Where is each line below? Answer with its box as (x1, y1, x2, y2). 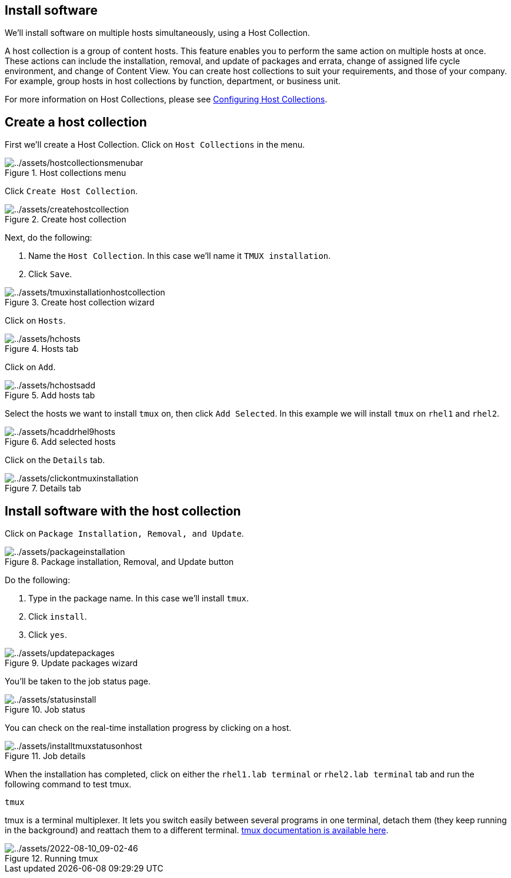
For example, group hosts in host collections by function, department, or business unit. (5, 76, 341, 87)
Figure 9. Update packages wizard (5, 658, 138, 669)
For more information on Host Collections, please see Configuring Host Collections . (5, 94, 328, 105)
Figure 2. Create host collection (5, 214, 126, 225)
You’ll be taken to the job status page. (5, 676, 151, 687)
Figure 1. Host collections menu (5, 168, 126, 178)
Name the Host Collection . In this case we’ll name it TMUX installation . (28, 251, 331, 261)
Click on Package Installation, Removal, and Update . (5, 528, 244, 539)
